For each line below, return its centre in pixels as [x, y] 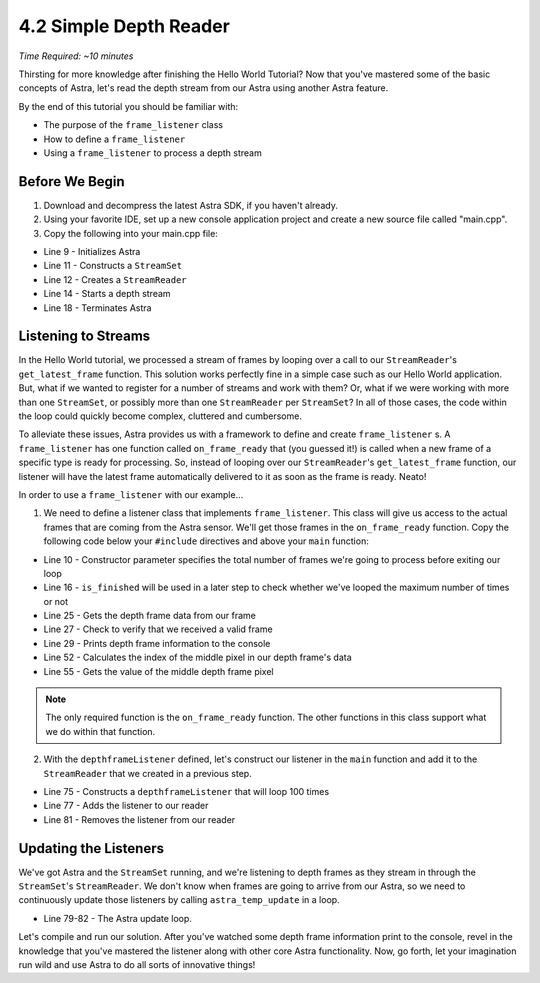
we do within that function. [100, 731]
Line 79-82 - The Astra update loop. [117, 918]
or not [56, 601]
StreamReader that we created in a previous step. [147, 773]
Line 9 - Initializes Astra [92, 251]
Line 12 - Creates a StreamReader [115, 279]
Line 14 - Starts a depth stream [107, 294]
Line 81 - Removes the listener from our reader [139, 819]
